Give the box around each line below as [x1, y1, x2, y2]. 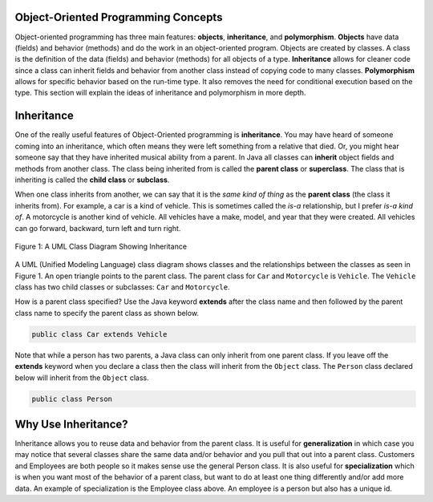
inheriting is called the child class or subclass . [14, 175, 170, 184]
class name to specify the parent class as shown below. [14, 308, 200, 318]
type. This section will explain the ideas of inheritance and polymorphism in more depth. [14, 88, 306, 98]
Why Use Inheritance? [14, 417, 128, 431]
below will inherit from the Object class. [14, 373, 149, 383]
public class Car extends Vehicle [31, 330, 168, 338]
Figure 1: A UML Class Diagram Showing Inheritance [14, 241, 188, 251]
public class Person [31, 394, 112, 403]
